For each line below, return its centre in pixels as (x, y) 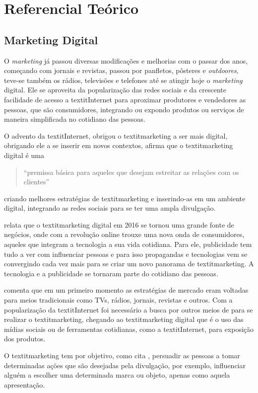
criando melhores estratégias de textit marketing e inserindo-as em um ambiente (125, 198)
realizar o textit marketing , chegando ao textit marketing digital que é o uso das (124, 319)
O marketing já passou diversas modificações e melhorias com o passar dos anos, (126, 60)
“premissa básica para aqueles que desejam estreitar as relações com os (131, 172)
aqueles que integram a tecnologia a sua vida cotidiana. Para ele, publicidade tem (128, 244)
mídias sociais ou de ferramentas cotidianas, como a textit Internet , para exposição (129, 329)
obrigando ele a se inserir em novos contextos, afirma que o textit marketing (119, 145)
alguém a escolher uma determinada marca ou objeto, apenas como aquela (117, 375)
